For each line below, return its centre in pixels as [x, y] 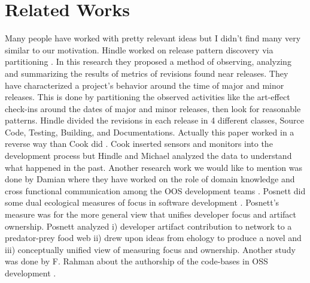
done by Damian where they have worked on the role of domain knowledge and [150, 179]
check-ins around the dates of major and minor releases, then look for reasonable [153, 108]
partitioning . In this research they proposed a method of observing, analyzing [148, 61]
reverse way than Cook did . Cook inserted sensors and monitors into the [139, 144]
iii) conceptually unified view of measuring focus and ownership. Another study [150, 249]
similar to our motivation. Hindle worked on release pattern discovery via [139, 49]
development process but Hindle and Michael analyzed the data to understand [148, 156]
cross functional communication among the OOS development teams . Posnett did [155, 190]
